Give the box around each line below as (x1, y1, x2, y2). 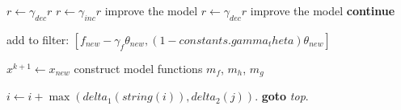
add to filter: (6, 31, 70, 47)
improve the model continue (250, 2, 395, 18)
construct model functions (74, 59, 203, 76)
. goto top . (255, 88, 309, 104)
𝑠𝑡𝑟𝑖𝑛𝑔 (121, 92, 153, 104)
